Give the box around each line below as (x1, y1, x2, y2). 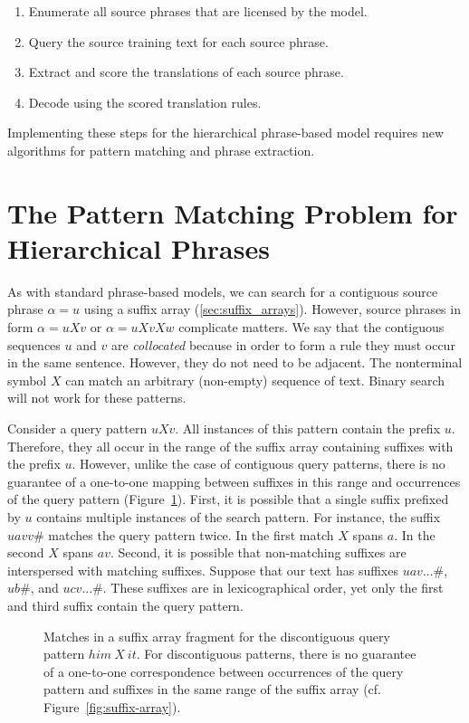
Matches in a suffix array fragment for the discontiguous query (43, 626, 390, 645)
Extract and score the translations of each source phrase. (28, 62, 344, 81)
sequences (7, 335, 61, 354)
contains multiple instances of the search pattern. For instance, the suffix (36, 508, 441, 526)
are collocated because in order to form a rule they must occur (110, 335, 455, 354)
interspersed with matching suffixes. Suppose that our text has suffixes (7, 560, 398, 579)
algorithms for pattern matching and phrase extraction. (7, 140, 315, 159)
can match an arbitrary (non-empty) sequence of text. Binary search (65, 370, 445, 389)
